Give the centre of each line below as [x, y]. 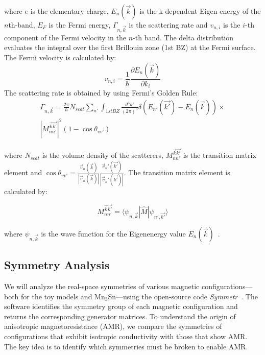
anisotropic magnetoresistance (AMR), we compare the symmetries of [113, 326]
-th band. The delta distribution [183, 37]
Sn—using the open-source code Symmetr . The [183, 296]
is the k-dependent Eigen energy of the [200, 11]
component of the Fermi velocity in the [65, 37]
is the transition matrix [220, 155]
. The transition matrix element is [177, 172]
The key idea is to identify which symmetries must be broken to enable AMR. [126, 346]
